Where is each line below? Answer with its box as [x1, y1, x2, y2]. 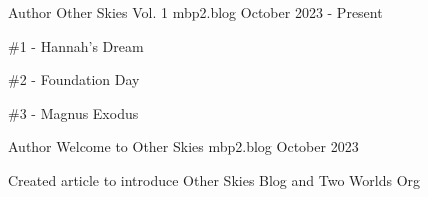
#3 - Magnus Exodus [8, 102, 139, 123]
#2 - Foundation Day [8, 69, 140, 90]
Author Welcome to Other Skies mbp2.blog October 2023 [8, 136, 359, 157]
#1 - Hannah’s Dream [8, 35, 144, 56]
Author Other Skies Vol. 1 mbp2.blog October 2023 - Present [8, 2, 383, 22]
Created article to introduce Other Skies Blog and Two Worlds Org [8, 169, 421, 190]
